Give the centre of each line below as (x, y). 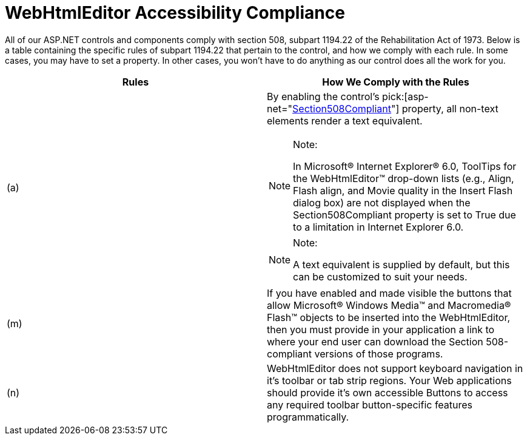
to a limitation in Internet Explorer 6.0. (378, 227)
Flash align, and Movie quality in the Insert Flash (403, 190)
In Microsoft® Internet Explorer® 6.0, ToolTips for (405, 166)
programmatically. (308, 417)
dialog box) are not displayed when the (382, 202)
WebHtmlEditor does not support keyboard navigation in (395, 368)
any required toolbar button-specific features (370, 404)
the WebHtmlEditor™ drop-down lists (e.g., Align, (404, 178)
